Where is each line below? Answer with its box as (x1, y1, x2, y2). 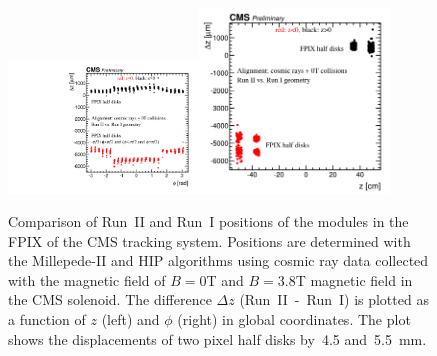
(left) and (101, 309, 160, 330)
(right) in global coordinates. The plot (177, 309, 411, 330)
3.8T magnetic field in (277, 269, 413, 290)
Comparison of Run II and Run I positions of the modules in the (8, 211, 409, 232)
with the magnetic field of (8, 269, 166, 290)
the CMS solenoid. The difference (8, 289, 212, 310)
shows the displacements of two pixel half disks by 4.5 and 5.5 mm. (8, 328, 427, 349)
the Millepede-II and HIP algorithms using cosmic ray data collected (8, 250, 429, 271)
